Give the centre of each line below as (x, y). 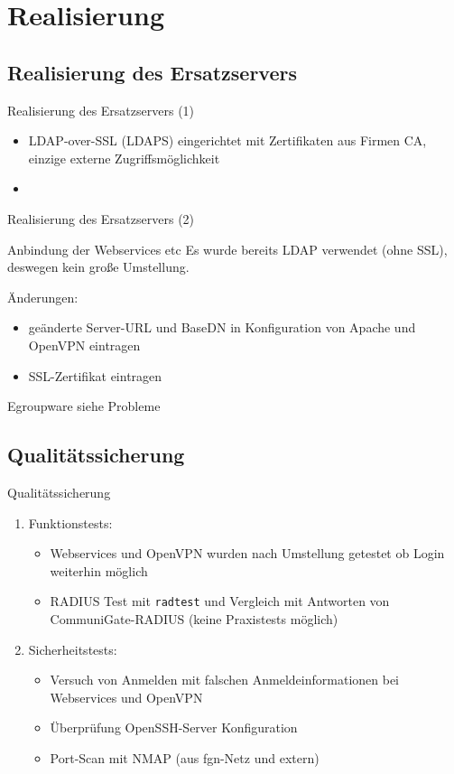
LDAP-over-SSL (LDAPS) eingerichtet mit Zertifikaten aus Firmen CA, (227, 140)
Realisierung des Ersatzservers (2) (101, 218)
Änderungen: (43, 297)
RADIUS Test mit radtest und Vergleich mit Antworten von (220, 601)
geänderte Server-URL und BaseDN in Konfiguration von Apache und (222, 327)
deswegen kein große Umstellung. (98, 267)
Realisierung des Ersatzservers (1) (101, 110)
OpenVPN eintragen (84, 345)
